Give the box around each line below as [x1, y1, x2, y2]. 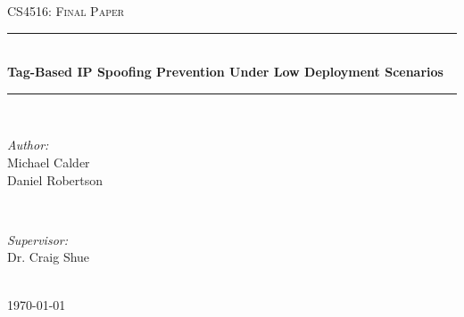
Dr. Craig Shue [7, 248, 90, 266]
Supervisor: [7, 230, 68, 248]
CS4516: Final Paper [7, 2, 125, 20]
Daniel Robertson [7, 170, 104, 189]
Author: [7, 135, 49, 154]
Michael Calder [7, 152, 90, 171]
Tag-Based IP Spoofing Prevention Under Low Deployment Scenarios [7, 62, 443, 81]
